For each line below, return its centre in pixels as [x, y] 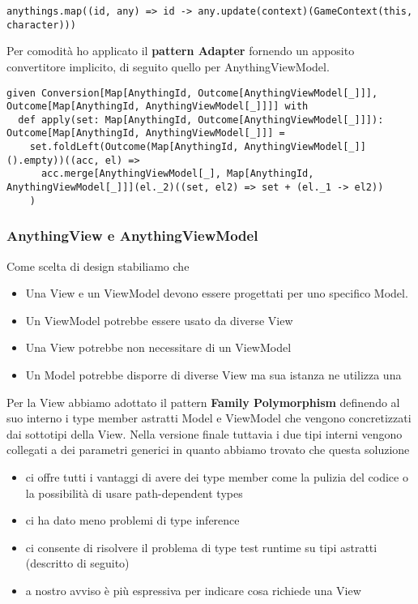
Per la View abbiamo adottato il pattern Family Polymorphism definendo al [203, 402]
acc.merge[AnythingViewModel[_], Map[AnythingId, [177, 174]
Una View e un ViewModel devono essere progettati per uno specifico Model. [217, 293]
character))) [41, 25]
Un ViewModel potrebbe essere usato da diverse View [159, 320]
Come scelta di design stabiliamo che [98, 266]
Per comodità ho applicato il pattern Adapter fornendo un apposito [181, 51]
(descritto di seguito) [77, 563]
